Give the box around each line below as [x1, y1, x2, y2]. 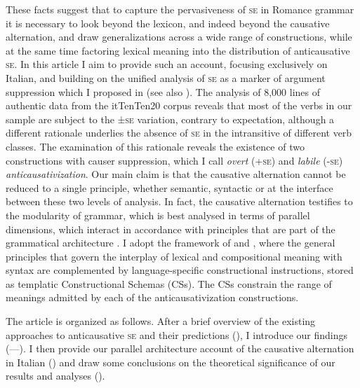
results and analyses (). [6, 368, 105, 383]
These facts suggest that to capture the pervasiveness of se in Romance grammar [6, 2, 354, 16]
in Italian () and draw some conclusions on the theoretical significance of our [6, 354, 335, 369]
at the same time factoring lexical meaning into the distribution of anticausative [6, 43, 350, 57]
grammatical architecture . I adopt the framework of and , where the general [6, 235, 335, 250]
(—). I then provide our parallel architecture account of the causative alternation [6, 341, 354, 356]
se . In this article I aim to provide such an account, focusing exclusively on [6, 57, 328, 71]
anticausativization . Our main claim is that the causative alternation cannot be [6, 167, 346, 181]
